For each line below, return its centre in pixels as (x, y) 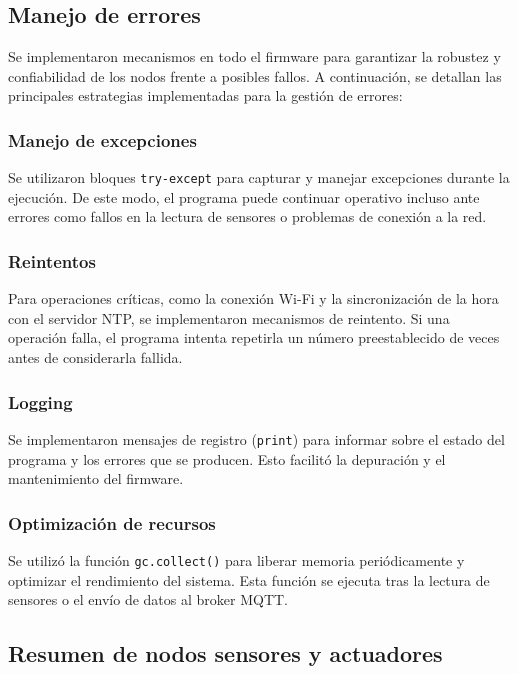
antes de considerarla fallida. (95, 357)
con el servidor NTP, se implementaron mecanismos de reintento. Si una (229, 317)
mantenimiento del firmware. (96, 478)
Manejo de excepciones (102, 139)
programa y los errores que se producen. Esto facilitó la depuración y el (227, 458)
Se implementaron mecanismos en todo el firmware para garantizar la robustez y (254, 56)
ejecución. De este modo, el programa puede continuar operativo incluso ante (244, 196)
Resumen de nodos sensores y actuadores (225, 653)
